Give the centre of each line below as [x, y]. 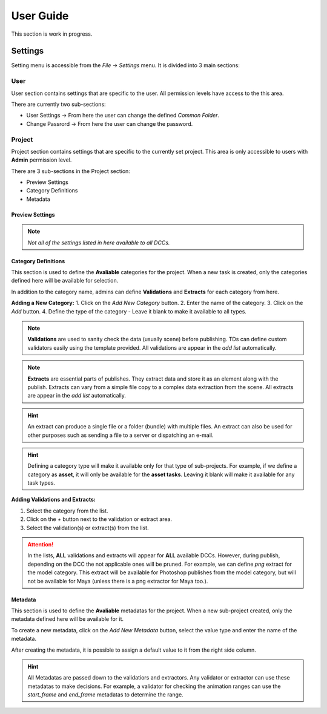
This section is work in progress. [52, 34]
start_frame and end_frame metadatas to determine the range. [106, 695]
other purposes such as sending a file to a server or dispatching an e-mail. [121, 435]
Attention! [41, 545]
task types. [41, 483]
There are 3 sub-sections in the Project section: [71, 171]
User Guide [40, 16]
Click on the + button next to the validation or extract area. [99, 519]
